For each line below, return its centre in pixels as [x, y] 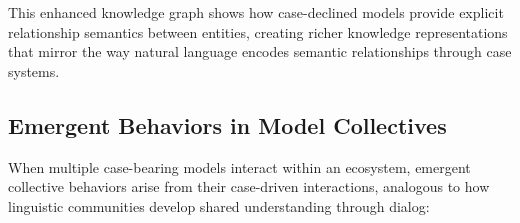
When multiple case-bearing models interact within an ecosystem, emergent [239, 166]
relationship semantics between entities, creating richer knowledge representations [258, 31]
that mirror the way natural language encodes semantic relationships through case [260, 51]
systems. [34, 70]
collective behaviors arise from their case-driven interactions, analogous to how [249, 186]
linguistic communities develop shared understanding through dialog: [219, 205]
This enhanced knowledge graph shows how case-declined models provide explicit [256, 12]
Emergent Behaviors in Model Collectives [227, 124]
